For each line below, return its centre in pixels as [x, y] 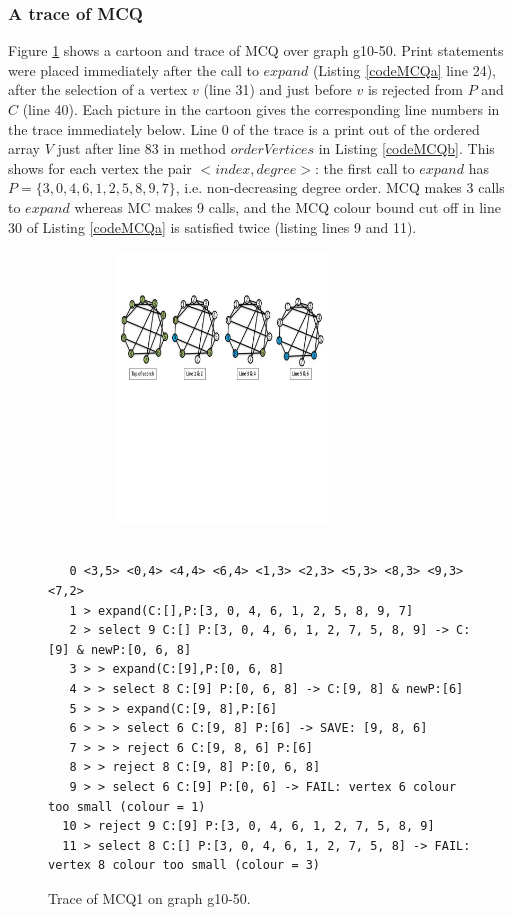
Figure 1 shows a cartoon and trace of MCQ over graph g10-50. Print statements [256, 50]
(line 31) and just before [277, 89]
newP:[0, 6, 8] [141, 649]
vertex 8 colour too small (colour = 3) [184, 865]
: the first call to [364, 167]
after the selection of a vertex [98, 89]
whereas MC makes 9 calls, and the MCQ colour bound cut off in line [287, 206]
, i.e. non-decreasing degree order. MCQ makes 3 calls [340, 187]
